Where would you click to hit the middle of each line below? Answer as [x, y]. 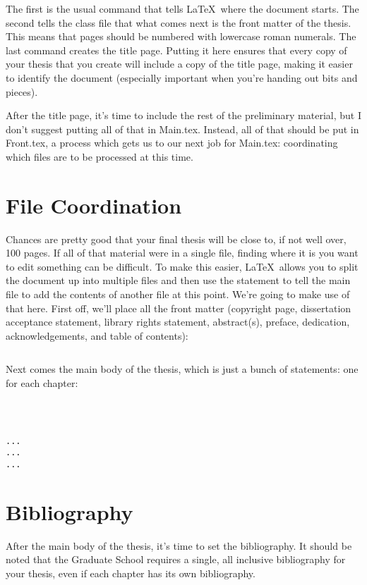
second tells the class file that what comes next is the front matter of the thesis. [179, 22]
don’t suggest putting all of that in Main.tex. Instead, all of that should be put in [182, 129]
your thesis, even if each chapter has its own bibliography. [131, 573]
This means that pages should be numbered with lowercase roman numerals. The [181, 36]
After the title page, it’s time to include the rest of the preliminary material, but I [183, 115]
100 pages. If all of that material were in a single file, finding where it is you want [182, 253]
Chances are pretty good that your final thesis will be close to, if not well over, [176, 239]
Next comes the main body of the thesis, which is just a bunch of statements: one [182, 369]
